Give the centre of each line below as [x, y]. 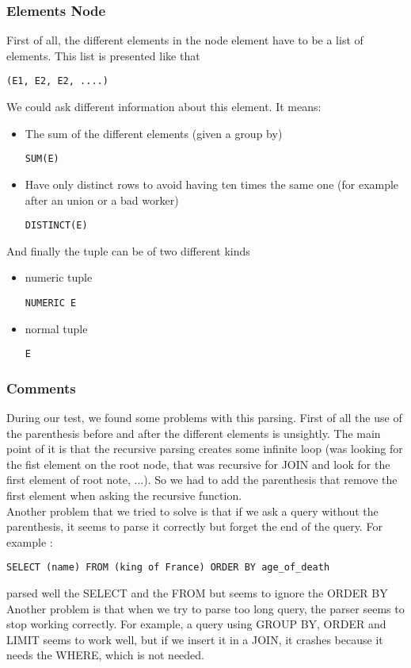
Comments [41, 388]
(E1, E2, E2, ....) [57, 81]
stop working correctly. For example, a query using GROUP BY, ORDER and [196, 624]
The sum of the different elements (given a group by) [154, 133]
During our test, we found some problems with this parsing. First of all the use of [204, 418]
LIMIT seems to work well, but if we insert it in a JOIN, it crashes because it [195, 639]
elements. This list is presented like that [103, 55]
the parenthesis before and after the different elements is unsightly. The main [194, 433]
